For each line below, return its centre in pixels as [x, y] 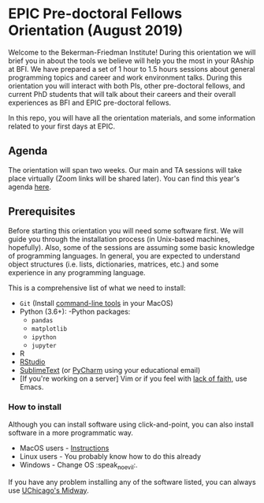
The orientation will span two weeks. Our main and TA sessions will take [125, 170]
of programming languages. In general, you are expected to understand [124, 255]
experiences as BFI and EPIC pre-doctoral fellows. [90, 102]
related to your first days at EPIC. [62, 126]
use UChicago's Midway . [48, 490]
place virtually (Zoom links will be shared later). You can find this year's [124, 178]
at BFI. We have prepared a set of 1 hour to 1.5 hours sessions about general [132, 69]
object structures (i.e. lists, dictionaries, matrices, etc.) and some [113, 264]
